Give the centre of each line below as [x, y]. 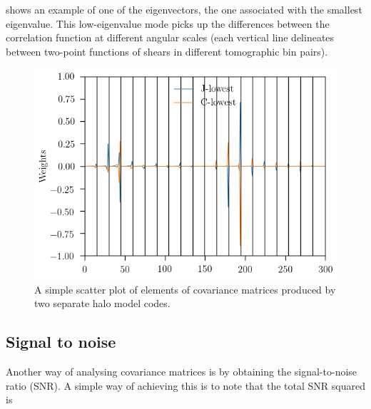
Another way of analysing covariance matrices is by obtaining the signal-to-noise [182, 371]
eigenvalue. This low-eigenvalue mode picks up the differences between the [168, 23]
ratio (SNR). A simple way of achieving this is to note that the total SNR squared [185, 385]
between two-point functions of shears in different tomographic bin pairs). [167, 51]
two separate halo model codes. [102, 303]
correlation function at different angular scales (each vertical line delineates [170, 37]
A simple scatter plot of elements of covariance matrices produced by [185, 289]
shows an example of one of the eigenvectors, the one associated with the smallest [184, 9]
